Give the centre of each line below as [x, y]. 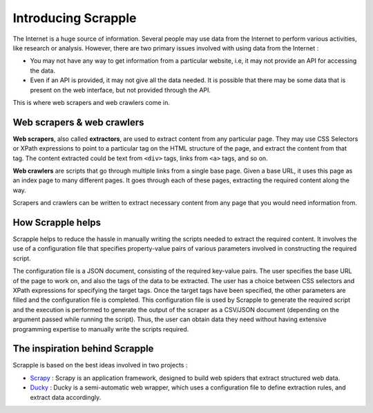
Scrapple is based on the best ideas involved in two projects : [100, 365]
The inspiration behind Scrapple [83, 349]
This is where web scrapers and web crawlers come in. [92, 102]
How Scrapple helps [57, 222]
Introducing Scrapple [75, 18]
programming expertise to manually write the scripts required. [101, 329]
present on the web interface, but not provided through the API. [120, 90]
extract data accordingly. [66, 397]
